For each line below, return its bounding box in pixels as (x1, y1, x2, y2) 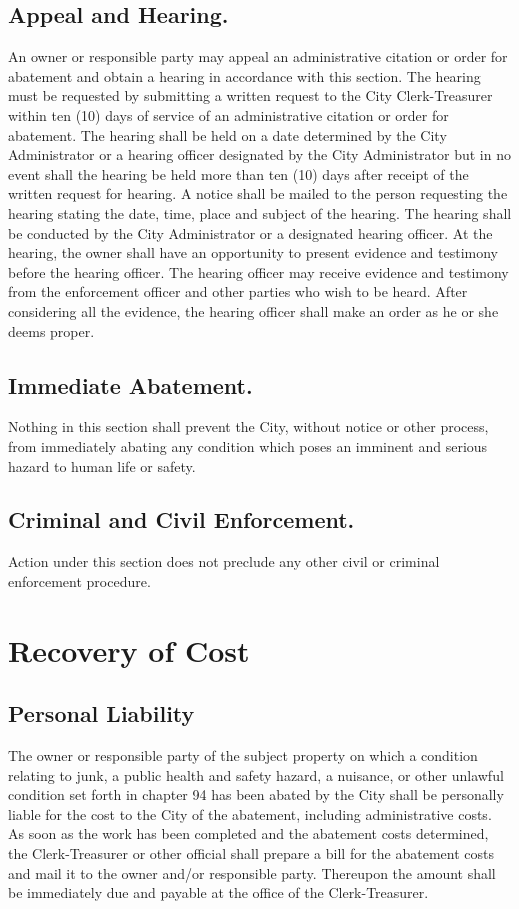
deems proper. (8, 320, 95, 341)
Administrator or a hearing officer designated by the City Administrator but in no (8, 144, 511, 165)
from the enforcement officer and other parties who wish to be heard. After (8, 281, 468, 302)
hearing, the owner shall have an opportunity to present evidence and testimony (8, 242, 499, 263)
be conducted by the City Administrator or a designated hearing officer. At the (8, 222, 493, 243)
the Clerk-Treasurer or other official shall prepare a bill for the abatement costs (8, 843, 494, 864)
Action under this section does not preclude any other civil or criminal (8, 551, 440, 572)
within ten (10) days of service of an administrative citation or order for (8, 104, 449, 125)
